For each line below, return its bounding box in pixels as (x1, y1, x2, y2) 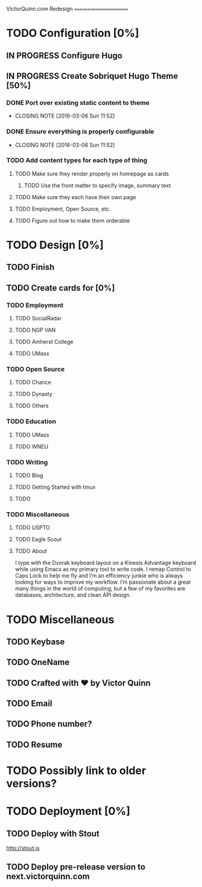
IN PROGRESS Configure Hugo (6, 50, 122, 61)
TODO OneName (6, 657, 70, 668)
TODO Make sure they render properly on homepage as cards (14, 170, 169, 177)
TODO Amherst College (14, 338, 74, 346)
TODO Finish (6, 262, 55, 272)
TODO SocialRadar (14, 315, 62, 322)
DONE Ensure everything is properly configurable (6, 127, 155, 136)
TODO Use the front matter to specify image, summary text (24, 182, 171, 189)
